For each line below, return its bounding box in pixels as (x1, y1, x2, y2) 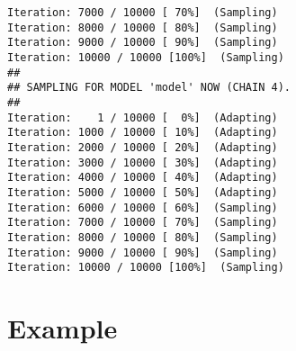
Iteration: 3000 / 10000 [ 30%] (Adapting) (7, 156, 278, 169)
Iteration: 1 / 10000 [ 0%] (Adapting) (7, 111, 278, 124)
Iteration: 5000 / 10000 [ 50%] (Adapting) (7, 185, 278, 199)
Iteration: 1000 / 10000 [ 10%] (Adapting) (7, 126, 278, 139)
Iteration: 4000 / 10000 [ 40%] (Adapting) (7, 171, 278, 184)
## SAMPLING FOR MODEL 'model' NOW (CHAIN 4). (7, 81, 291, 94)
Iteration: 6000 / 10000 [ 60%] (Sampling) (7, 201, 278, 214)
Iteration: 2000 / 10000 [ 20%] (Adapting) (7, 140, 278, 154)
